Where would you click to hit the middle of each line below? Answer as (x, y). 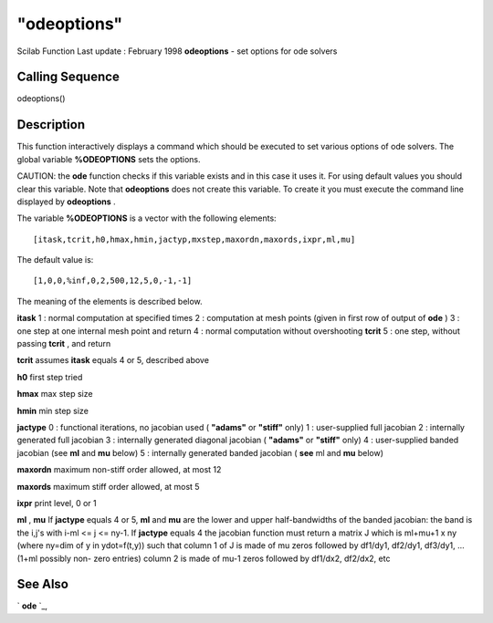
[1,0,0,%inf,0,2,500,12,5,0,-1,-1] (113, 281)
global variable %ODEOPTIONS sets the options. (109, 159)
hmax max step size (55, 394)
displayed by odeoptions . (66, 202)
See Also (42, 584)
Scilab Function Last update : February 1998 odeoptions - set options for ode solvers (177, 51)
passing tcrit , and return (64, 344)
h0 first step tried (50, 377)
